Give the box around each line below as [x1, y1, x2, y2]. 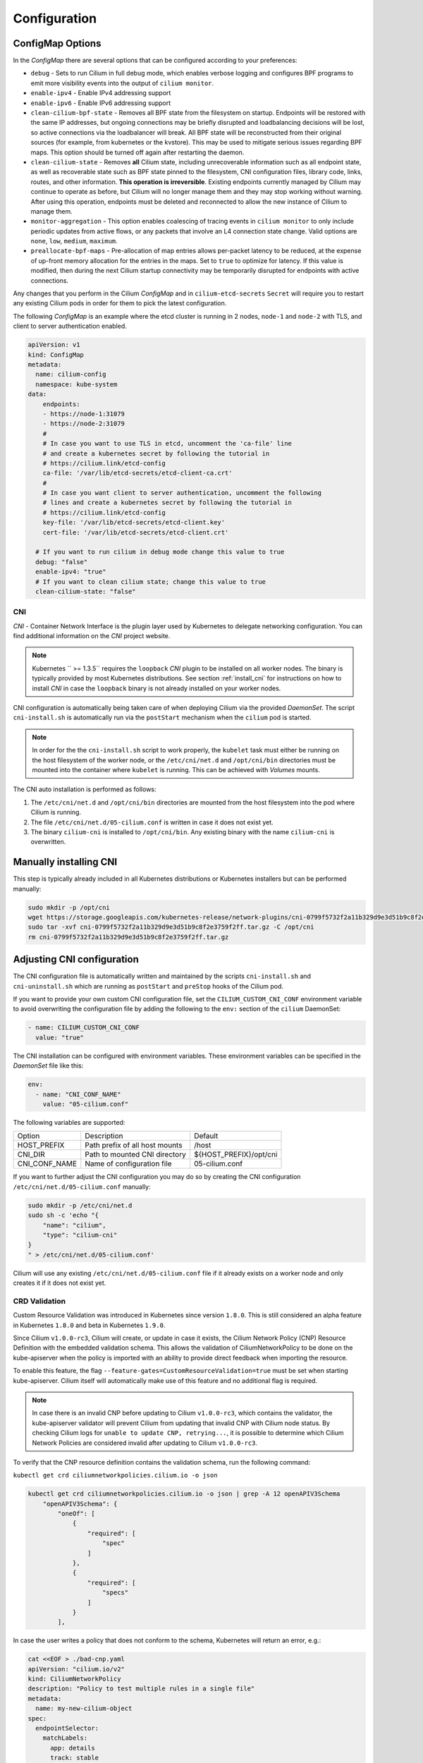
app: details [50, 1744, 95, 1752]
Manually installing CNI [13, 856, 118, 868]
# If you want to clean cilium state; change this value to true [35, 578, 266, 585]
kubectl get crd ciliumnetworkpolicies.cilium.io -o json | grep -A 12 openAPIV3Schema [27, 1490, 341, 1498]
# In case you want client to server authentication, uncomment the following [42, 489, 322, 497]
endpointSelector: [35, 1724, 99, 1733]
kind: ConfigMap [27, 350, 85, 359]
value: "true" [35, 1033, 85, 1042]
